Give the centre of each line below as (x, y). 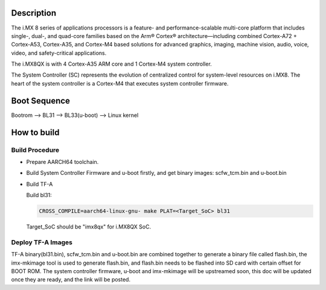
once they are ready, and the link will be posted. (71, 280)
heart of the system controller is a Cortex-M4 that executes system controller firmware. (120, 83)
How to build (35, 132)
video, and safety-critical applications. (59, 53)
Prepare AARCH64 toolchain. (62, 162)
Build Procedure (35, 150)
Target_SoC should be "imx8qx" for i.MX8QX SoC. (88, 227)
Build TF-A (40, 184)
